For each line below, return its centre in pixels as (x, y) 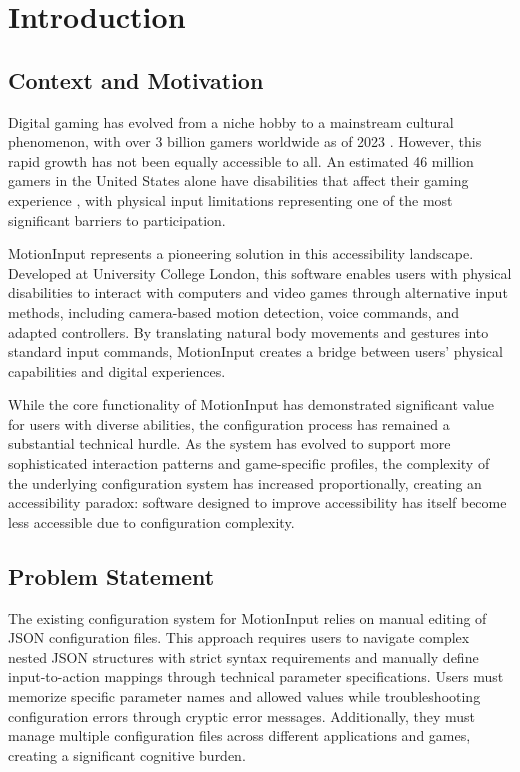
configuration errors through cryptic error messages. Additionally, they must (242, 715)
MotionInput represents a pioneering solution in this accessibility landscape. (241, 253)
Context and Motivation (136, 79)
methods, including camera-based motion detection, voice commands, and (233, 311)
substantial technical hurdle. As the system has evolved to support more (229, 443)
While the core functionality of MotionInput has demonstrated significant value (251, 404)
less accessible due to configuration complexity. (151, 521)
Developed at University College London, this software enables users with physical (260, 272)
